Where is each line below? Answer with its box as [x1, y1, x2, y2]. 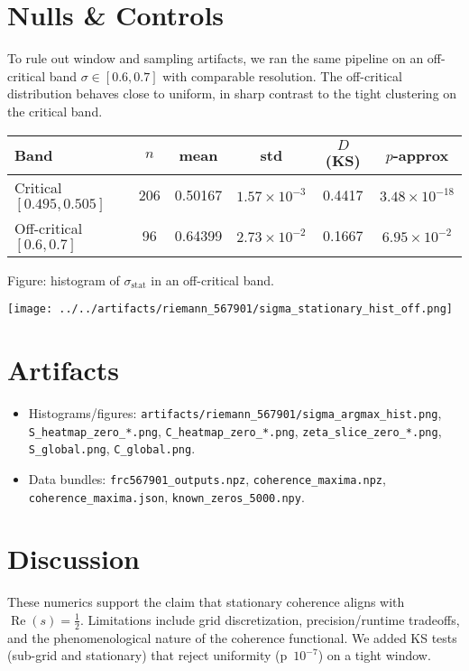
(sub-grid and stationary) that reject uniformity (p [7, 646, 288, 665]
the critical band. [7, 101, 103, 120]
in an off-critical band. [151, 270, 274, 289]
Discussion [7, 540, 140, 577]
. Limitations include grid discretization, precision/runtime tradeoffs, [79, 610, 460, 629]
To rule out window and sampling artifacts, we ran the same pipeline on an [7, 49, 424, 68]
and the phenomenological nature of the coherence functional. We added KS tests [7, 628, 457, 647]
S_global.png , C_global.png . [28, 439, 196, 458]
